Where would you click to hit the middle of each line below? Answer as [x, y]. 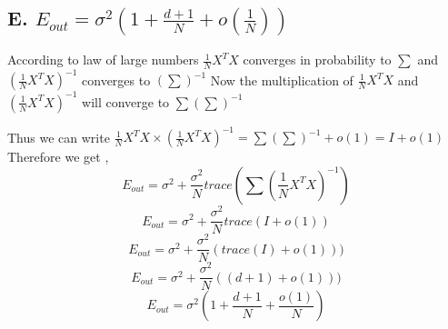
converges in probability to [317, 60]
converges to [116, 80]
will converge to [126, 101]
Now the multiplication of [282, 80]
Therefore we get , [58, 157]
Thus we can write [59, 137]
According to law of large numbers [103, 60]
